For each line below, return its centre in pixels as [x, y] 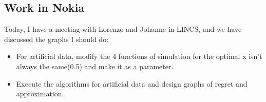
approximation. [40, 94]
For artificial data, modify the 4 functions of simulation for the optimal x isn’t [139, 56]
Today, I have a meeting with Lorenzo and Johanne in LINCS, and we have [123, 29]
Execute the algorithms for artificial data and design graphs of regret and [132, 83]
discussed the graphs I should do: [56, 39]
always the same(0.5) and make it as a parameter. [95, 66]
